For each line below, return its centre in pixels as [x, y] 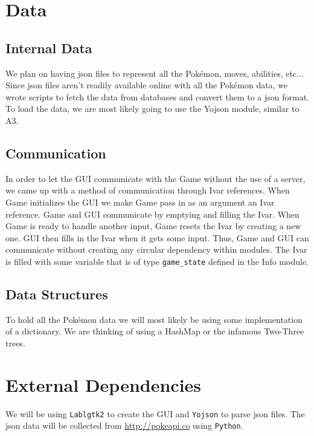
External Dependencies [104, 384]
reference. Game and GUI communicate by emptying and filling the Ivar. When [152, 214]
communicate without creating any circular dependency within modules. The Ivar [156, 249]
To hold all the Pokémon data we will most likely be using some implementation [154, 319]
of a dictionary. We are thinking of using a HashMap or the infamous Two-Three [155, 331]
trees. [15, 343]
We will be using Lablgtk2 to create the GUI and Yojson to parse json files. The [155, 413]
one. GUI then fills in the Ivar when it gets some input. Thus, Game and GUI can [157, 237]
